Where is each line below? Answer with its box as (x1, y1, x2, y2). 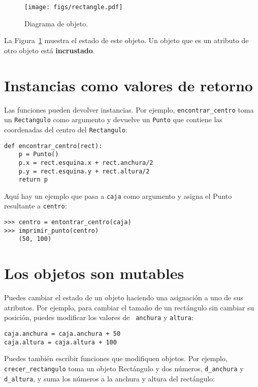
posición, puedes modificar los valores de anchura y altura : (4, 312, 193, 323)
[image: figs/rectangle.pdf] (24, 4, 123, 11)
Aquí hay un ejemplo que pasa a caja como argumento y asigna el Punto (4, 190, 232, 201)
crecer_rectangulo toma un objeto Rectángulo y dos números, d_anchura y (4, 363, 244, 373)
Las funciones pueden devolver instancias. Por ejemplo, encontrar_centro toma (4, 104, 254, 115)
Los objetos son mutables (4, 263, 184, 284)
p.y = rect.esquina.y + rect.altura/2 (18, 167, 150, 175)
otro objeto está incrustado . (4, 45, 95, 55)
